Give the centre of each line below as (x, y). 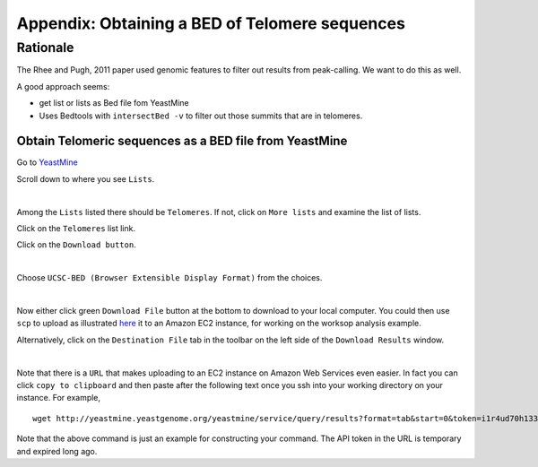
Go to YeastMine (47, 162)
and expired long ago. (57, 451)
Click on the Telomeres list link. (76, 229)
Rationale (45, 48)
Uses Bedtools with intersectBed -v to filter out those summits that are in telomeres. (201, 116)
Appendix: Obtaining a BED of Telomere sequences (211, 23)
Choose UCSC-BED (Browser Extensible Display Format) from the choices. (169, 278)
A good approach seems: (63, 86)
